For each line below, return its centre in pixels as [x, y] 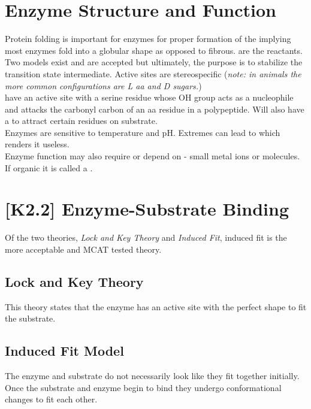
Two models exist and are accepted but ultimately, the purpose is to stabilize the [154, 62]
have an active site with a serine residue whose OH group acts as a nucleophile [149, 97]
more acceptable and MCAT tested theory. [83, 249]
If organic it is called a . [49, 167]
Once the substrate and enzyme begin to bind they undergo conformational [143, 387]
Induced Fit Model [64, 351]
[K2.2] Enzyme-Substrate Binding [147, 209]
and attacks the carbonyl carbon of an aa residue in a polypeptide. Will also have [155, 109]
